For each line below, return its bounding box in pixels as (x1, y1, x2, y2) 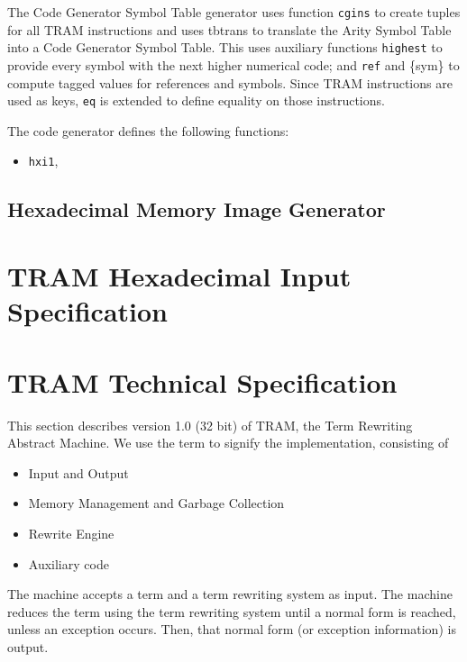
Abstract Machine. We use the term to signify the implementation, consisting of (7, 433, 449, 452)
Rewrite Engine (28, 523, 114, 542)
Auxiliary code (28, 554, 109, 573)
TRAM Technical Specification (7, 363, 398, 400)
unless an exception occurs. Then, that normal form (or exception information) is (7, 620, 456, 639)
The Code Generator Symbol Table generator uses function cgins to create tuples (7, 3, 461, 21)
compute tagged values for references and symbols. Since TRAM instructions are (7, 73, 453, 92)
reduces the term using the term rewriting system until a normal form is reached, (7, 602, 456, 621)
